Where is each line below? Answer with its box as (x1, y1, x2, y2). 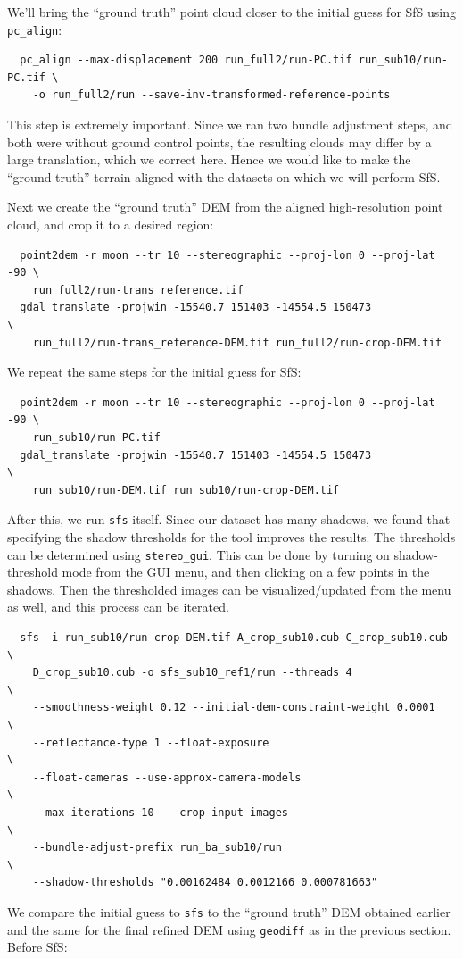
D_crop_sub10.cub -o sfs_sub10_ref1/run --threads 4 (32, 666, 352, 680)
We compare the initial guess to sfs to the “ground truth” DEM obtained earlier (7, 902, 451, 921)
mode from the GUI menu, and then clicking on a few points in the (62, 563, 430, 581)
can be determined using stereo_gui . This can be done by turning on (7, 545, 390, 563)
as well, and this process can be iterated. (7, 597, 229, 616)
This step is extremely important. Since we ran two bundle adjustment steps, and (7, 115, 453, 134)
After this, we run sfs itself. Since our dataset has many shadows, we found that (7, 510, 451, 529)
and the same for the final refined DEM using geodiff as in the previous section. (7, 920, 451, 938)
